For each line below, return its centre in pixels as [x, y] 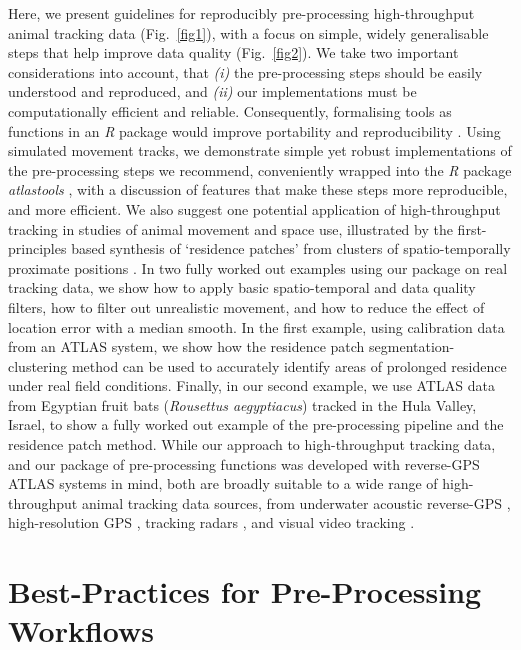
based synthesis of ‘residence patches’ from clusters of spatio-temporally [291, 248]
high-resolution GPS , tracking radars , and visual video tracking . [211, 522]
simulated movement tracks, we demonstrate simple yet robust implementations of [260, 150]
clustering [38, 365]
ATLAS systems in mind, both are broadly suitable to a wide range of [223, 483]
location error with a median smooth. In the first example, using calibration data [256, 326]
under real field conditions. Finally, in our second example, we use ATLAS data [251, 385]
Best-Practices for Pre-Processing [245, 591]
